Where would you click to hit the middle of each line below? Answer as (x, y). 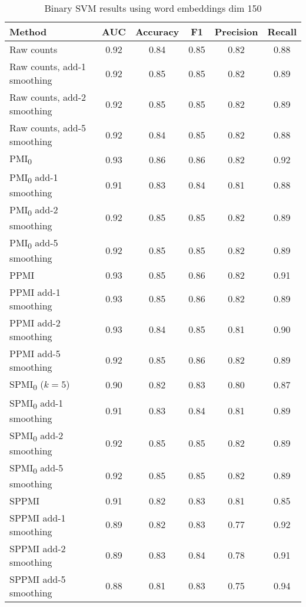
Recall (282, 32)
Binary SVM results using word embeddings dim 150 (153, 8)
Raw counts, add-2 (48, 97)
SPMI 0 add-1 (36, 404)
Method (28, 32)
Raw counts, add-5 (48, 128)
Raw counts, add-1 (48, 66)
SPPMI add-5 (38, 579)
